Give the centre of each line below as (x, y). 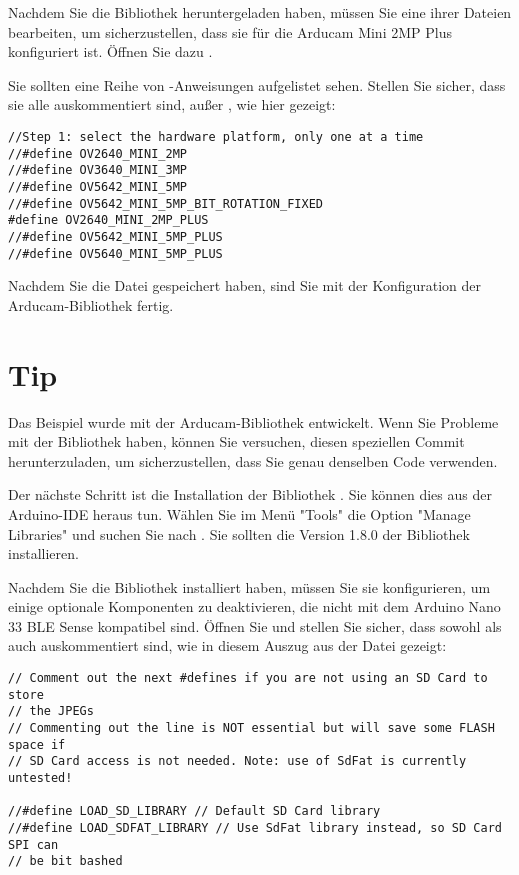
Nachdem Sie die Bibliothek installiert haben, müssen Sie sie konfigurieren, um (249, 586)
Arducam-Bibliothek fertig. (91, 304)
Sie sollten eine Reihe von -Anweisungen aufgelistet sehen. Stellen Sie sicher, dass (257, 84)
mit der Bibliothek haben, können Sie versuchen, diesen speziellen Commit (236, 441)
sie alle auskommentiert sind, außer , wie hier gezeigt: (172, 104)
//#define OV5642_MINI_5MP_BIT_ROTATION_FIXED (165, 203)
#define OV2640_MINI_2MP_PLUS (108, 220)
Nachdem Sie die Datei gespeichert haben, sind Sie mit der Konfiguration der (245, 285)
